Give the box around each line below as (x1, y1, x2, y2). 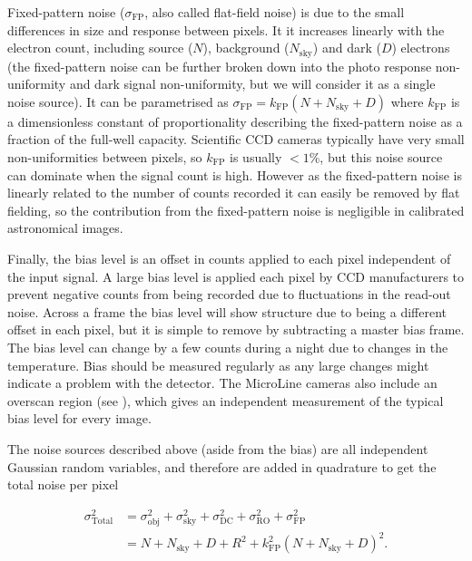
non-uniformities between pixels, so (7, 148, 202, 167)
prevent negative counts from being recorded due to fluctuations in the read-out (7, 285, 451, 304)
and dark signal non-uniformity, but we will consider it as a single (69, 74, 436, 93)
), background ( (202, 38, 290, 57)
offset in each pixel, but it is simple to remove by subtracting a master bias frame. (7, 320, 465, 339)
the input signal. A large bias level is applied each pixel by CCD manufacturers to (7, 266, 465, 285)
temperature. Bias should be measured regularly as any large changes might (7, 355, 429, 374)
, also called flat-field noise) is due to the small (144, 3, 405, 21)
